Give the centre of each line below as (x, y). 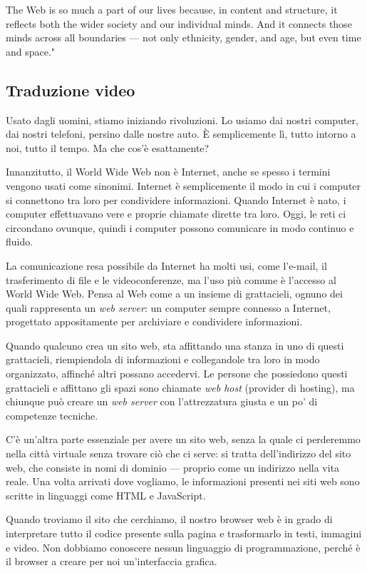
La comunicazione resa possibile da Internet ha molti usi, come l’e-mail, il (166, 265)
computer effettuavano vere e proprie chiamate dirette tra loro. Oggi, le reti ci (176, 214)
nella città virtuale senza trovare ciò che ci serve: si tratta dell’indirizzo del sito (179, 453)
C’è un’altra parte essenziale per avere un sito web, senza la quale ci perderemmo (183, 439)
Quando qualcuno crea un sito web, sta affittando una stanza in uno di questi (175, 345)
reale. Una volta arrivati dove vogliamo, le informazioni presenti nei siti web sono (183, 481)
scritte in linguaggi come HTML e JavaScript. (106, 495)
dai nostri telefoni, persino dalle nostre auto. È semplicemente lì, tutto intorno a (181, 134)
